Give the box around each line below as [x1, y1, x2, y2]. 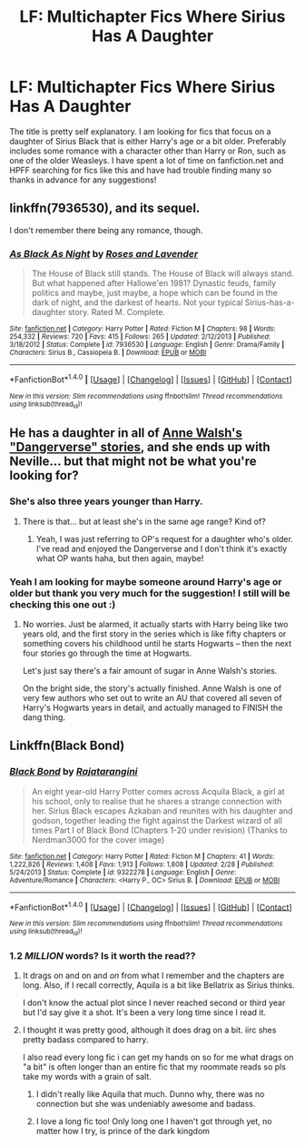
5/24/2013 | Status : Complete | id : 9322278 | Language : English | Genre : [9, 867, 237, 877]
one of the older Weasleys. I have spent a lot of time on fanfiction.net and [9, 154, 284, 165]
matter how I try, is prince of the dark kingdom [35, 1125, 211, 1136]
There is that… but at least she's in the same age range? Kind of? [22, 516, 266, 527]
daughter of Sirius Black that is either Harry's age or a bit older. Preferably [9, 135, 287, 146]
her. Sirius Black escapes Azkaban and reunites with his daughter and [31, 805, 293, 816]
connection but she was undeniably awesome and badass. [35, 1098, 256, 1109]
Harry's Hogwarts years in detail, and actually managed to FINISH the [22, 702, 283, 714]
